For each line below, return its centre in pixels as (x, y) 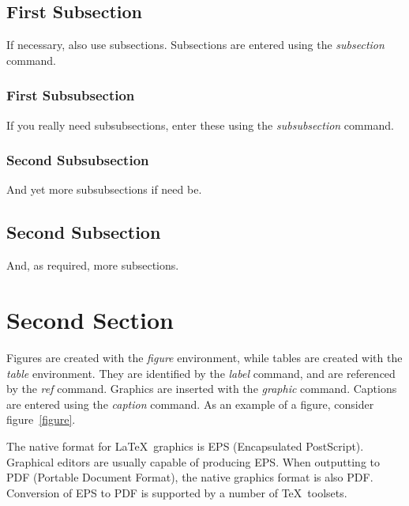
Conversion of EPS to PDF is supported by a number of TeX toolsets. (177, 492)
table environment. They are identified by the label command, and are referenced (201, 373)
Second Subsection (84, 232)
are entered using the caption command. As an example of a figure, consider (190, 404)
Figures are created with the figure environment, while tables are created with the (204, 357)
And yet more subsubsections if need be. (104, 189)
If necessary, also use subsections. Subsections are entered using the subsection (195, 45)
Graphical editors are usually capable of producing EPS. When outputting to (193, 461)
